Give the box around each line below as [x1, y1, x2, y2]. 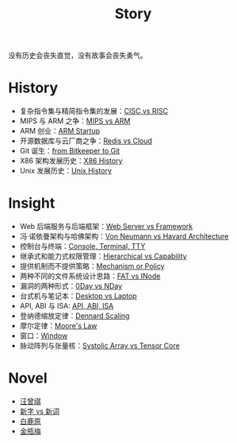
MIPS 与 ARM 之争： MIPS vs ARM [19, 116, 131, 126]
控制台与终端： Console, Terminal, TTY [19, 242, 146, 251]
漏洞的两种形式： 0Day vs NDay [19, 282, 123, 291]
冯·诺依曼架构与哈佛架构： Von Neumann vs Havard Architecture [19, 231, 229, 241]
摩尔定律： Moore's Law [19, 321, 97, 331]
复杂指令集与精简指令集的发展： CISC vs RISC [19, 107, 169, 116]
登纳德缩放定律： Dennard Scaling [19, 311, 130, 321]
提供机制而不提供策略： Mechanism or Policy [19, 262, 165, 271]
